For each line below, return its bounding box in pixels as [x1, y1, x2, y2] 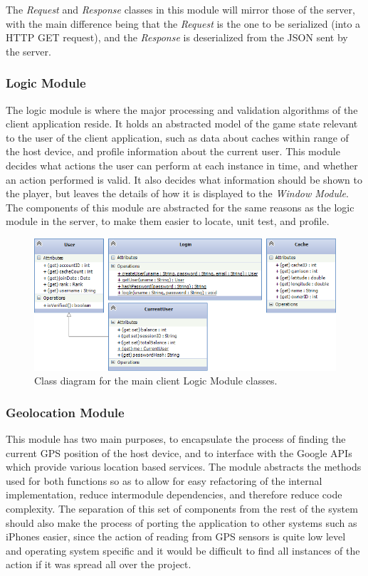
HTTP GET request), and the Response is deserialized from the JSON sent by [6, 30, 348, 45]
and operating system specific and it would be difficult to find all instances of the [6, 543, 360, 557]
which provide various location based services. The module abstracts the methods [6, 459, 362, 474]
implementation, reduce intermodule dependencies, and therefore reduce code [6, 487, 342, 502]
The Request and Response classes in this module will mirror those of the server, [6, 2, 355, 16]
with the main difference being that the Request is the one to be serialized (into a [6, 16, 361, 31]
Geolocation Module [6, 403, 125, 421]
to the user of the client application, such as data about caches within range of [6, 130, 349, 145]
